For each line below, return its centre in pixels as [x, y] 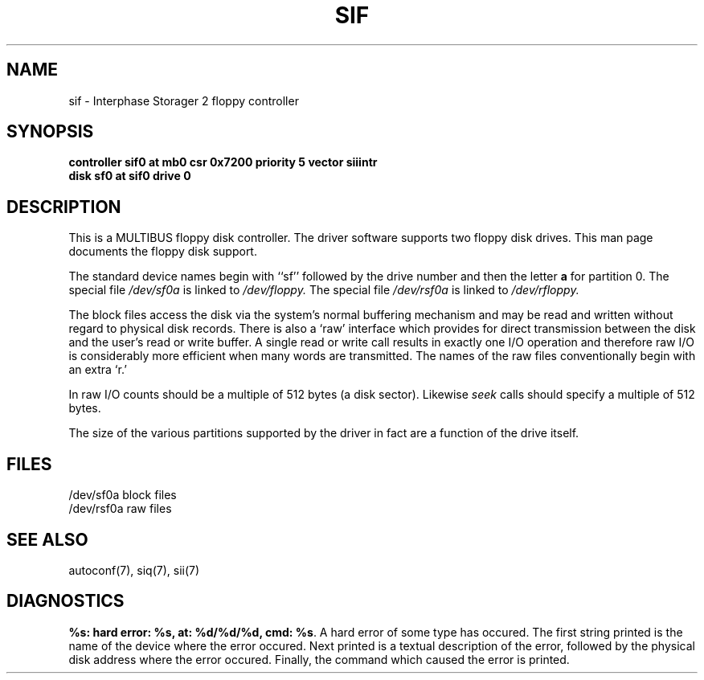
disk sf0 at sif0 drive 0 [130, 176]
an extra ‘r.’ [98, 370]
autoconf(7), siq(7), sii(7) [134, 570]
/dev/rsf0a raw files [120, 509]
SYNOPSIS [50, 132]
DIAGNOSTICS [65, 601]
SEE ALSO [47, 539]
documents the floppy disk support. [163, 252]
